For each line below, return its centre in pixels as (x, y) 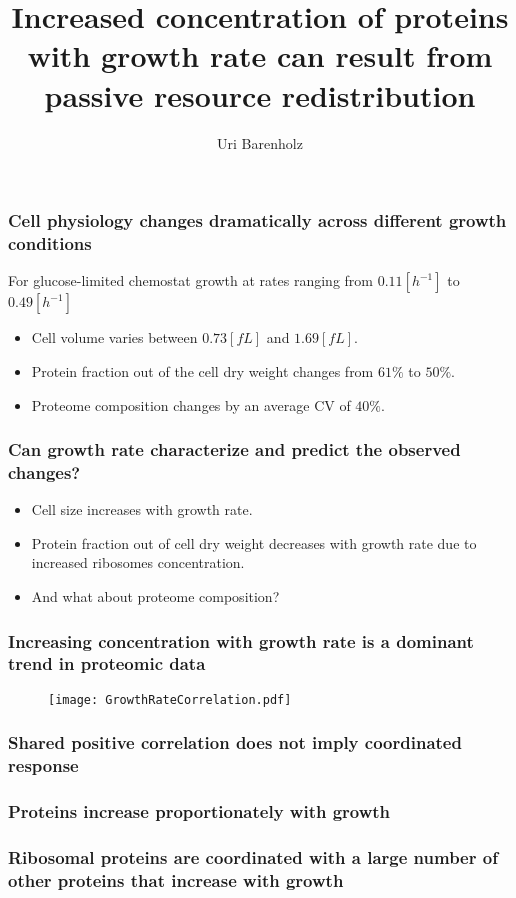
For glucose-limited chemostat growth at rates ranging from (190, 280)
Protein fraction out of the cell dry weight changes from (202, 370)
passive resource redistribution (260, 94)
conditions (50, 243)
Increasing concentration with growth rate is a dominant (241, 640)
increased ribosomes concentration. (138, 562)
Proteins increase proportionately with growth (199, 811)
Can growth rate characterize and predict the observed (234, 449)
